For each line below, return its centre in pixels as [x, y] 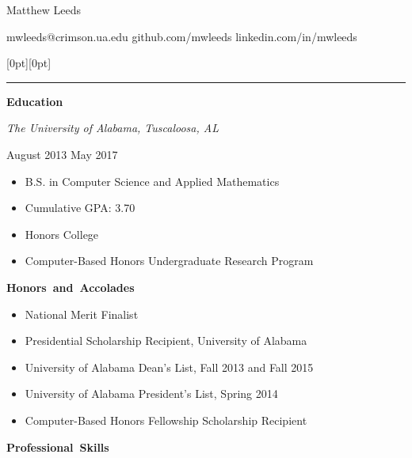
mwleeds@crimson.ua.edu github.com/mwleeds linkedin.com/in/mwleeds [182, 36]
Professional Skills [58, 447]
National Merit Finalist [82, 314]
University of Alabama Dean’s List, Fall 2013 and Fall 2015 [169, 367]
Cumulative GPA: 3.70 [80, 208]
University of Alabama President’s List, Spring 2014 [151, 394]
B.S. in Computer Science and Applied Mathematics [152, 181]
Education [35, 101]
